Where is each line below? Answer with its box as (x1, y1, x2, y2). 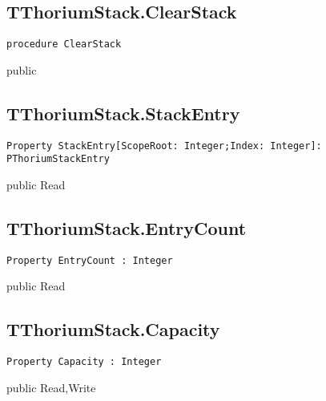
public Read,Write (6, 379, 96, 395)
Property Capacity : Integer (6, 356, 162, 368)
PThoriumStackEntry (6, 153, 110, 165)
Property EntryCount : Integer (6, 254, 173, 266)
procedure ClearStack (6, 38, 122, 51)
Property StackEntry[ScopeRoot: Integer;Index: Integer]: (6, 140, 322, 152)
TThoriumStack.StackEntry (6, 100, 240, 125)
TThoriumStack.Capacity (6, 317, 220, 342)
